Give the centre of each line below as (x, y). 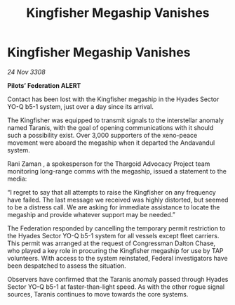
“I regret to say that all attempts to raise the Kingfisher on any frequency (112, 192)
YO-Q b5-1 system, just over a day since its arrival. (81, 106)
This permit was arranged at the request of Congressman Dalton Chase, (112, 243)
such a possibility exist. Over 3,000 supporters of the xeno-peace (102, 135)
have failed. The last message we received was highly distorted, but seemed (118, 200)
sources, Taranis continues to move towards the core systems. (98, 294)
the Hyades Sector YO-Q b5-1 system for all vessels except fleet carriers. (113, 235)
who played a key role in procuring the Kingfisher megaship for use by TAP (115, 250)
